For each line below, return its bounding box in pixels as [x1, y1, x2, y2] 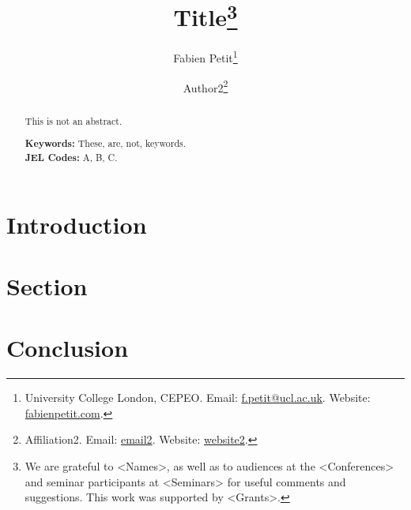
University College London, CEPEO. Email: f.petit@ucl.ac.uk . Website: [25, 389, 371, 406]
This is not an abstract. [25, 114, 123, 127]
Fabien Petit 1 [173, 47, 238, 66]
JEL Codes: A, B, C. [25, 150, 118, 164]
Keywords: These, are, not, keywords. [25, 137, 186, 151]
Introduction [6, 208, 147, 240]
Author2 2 [183, 77, 228, 96]
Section [6, 269, 88, 302]
